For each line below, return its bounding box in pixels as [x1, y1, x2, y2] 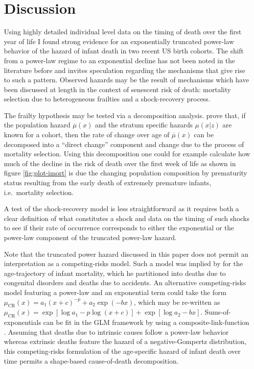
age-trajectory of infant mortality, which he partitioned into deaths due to [4, 268, 226, 278]
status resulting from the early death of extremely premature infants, [4, 177, 211, 188]
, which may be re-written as [134, 296, 220, 307]
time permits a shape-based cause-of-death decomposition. [4, 355, 179, 366]
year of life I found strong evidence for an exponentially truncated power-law [4, 36, 234, 46]
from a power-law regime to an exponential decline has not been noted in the [4, 55, 235, 65]
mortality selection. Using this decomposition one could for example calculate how [4, 148, 251, 159]
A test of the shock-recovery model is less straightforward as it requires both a [4, 203, 239, 214]
